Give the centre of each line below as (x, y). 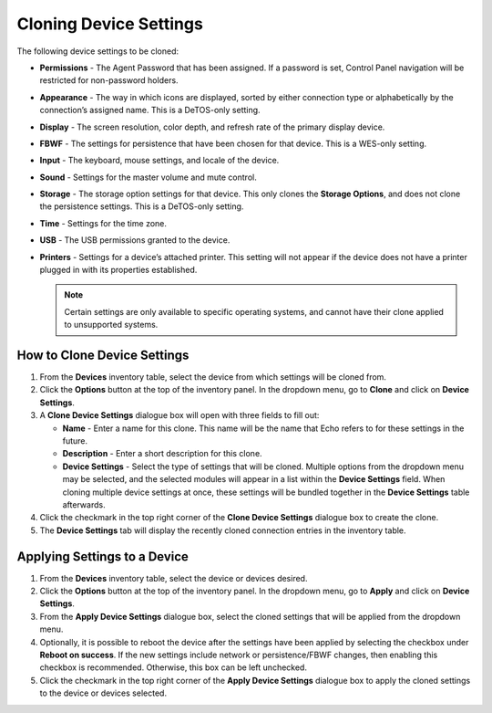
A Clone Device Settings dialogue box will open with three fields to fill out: (179, 415)
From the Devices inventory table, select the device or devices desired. (174, 578)
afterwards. (84, 505)
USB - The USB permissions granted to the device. (135, 240)
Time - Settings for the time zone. (103, 223)
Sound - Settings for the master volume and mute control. (148, 177)
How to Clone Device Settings (103, 355)
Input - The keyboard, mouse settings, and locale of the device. (159, 161)
